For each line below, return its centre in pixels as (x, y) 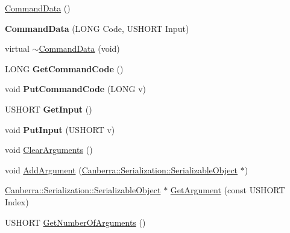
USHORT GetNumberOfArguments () (75, 222)
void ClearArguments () (49, 150)
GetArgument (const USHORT (228, 190)
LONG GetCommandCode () (64, 68)
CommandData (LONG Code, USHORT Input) (97, 28)
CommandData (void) (79, 48)
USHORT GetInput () (49, 109)
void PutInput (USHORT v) (60, 129)
